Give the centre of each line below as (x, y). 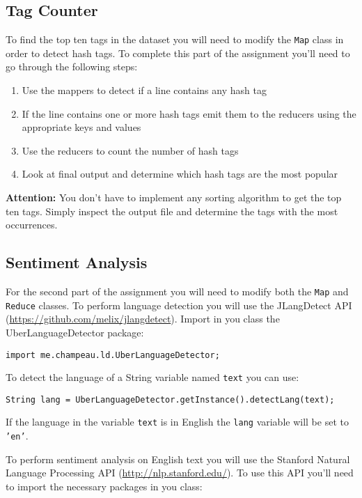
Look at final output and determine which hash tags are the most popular (180, 174)
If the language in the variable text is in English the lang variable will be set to (177, 422)
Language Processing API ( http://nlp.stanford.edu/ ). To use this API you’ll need (180, 473)
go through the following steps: (72, 67)
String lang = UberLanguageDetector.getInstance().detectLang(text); (170, 399)
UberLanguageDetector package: (75, 332)
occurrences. (32, 225)
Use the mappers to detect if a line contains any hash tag (144, 90)
